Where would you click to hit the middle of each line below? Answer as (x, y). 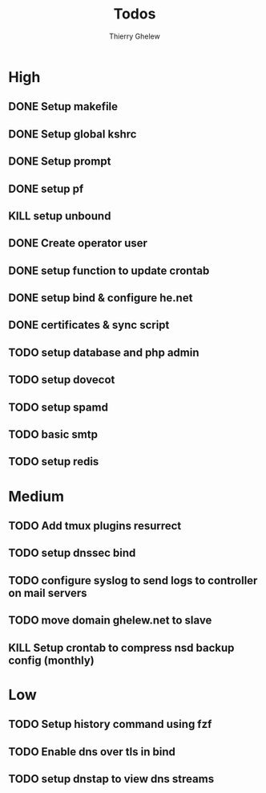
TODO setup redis (54, 462)
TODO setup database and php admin (104, 352)
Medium (36, 496)
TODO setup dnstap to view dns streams (111, 779)
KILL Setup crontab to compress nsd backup (121, 648)
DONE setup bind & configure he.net (101, 298)
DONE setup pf (46, 188)
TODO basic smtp (53, 435)
